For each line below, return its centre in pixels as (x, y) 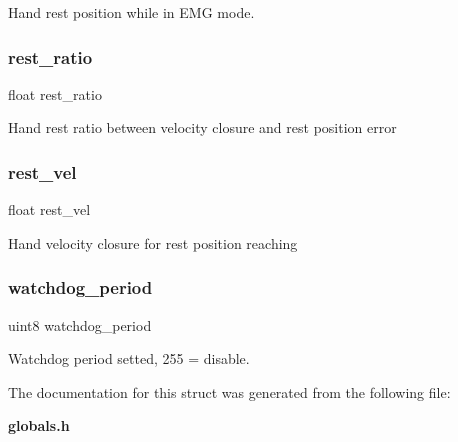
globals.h (39, 425)
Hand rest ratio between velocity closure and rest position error (202, 127)
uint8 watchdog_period (80, 324)
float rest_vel (49, 209)
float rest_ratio (55, 93)
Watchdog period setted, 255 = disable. (129, 358)
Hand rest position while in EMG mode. (131, 12)
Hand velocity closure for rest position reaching (153, 242)
